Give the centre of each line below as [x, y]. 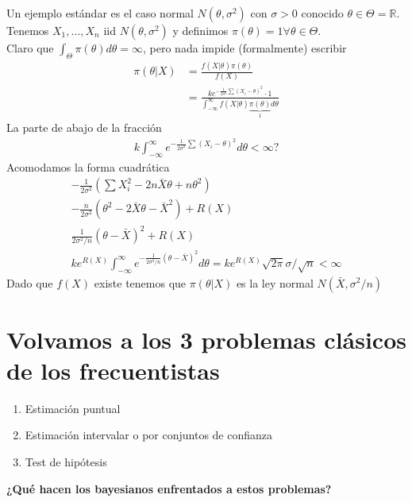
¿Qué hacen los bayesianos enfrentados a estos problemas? [169, 488]
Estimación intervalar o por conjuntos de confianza [149, 435]
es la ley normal [275, 282]
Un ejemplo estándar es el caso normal [100, 13]
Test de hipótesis [66, 462]
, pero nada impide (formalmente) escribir [245, 48]
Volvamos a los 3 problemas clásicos [206, 339]
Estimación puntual [73, 408]
